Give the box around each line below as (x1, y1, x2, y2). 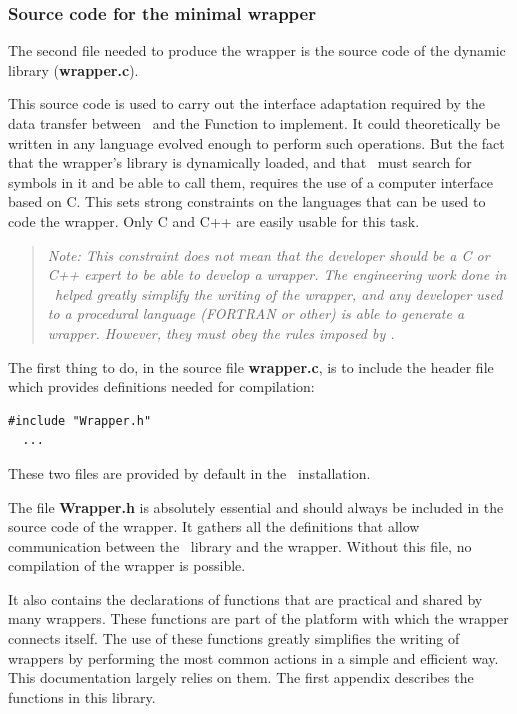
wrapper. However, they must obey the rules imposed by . (47, 322, 395, 343)
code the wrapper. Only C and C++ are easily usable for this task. (8, 210, 420, 231)
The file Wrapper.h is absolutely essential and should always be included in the (8, 496, 504, 517)
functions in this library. (8, 686, 156, 707)
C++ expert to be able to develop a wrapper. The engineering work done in (47, 264, 507, 285)
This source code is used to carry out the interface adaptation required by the (8, 93, 485, 114)
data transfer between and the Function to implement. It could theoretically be (8, 113, 500, 133)
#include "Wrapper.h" (8, 413, 152, 428)
